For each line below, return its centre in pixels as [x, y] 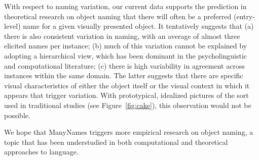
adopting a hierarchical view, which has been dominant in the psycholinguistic [126, 55]
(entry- [245, 16]
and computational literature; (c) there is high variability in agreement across [124, 65]
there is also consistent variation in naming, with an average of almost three [122, 36]
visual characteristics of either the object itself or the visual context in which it [127, 85]
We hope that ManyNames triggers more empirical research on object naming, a [129, 132]
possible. [17, 115]
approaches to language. [41, 152]
